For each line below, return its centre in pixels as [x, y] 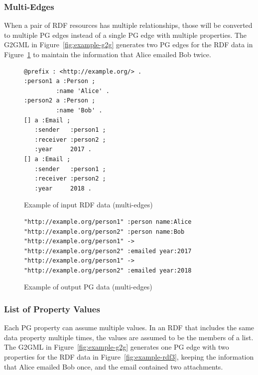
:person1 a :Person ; [60, 81]
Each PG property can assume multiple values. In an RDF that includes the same [129, 328]
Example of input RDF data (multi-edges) [88, 205]
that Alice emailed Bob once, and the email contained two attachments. [114, 366]
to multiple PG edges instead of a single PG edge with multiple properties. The [126, 35]
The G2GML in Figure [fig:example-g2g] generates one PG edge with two [117, 347]
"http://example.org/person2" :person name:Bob [104, 232]
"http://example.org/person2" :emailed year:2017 [108, 251]
